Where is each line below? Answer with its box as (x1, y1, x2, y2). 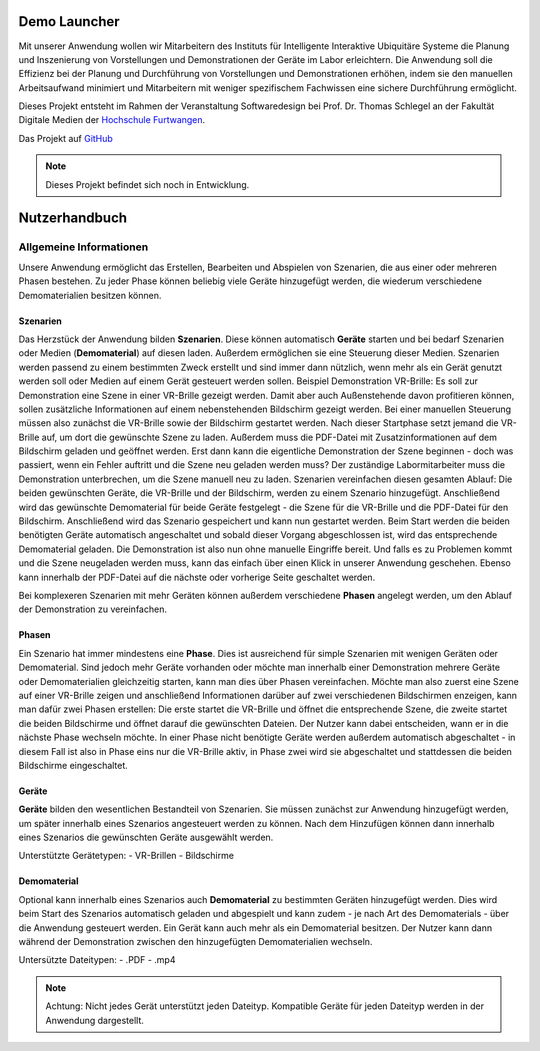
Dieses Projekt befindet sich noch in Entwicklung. (45, 178, 250, 190)
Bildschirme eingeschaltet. (18, 759, 129, 771)
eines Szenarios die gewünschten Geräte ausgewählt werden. (18, 831, 274, 844)
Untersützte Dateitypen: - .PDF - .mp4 (18, 954, 176, 966)
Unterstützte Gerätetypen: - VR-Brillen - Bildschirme (18, 850, 235, 862)
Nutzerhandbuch (18, 210, 128, 227)
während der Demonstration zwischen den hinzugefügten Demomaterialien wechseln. (18, 936, 373, 948)
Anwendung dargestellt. (45, 1014, 145, 1026)
